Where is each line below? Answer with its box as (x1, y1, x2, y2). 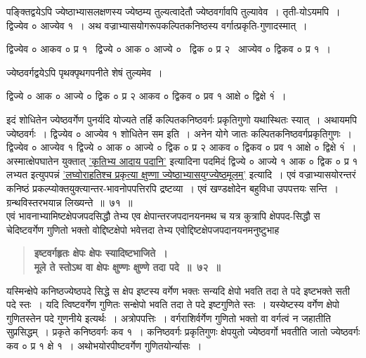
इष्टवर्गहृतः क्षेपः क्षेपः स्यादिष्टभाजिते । (34, 246, 168, 260)
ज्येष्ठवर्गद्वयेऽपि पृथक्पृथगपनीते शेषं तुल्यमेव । (6, 65, 163, 79)
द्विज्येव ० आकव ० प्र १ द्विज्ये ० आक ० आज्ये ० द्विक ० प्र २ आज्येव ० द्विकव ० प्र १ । (6, 41, 331, 56)
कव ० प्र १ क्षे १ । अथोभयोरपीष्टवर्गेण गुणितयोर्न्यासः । (6, 338, 202, 352)
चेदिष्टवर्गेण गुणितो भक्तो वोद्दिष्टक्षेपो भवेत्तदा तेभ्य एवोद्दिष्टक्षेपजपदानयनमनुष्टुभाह (6, 222, 280, 237)
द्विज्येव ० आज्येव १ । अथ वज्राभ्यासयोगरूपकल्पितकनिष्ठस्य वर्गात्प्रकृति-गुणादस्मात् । (6, 18, 308, 32)
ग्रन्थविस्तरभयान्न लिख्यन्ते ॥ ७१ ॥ (6, 194, 133, 209)
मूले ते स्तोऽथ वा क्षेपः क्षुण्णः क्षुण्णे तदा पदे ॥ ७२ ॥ (34, 259, 221, 274)
